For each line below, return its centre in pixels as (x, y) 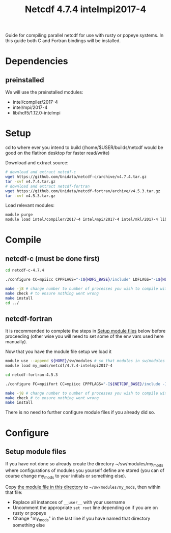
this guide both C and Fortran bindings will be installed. (63, 41)
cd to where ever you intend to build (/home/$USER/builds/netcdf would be (84, 147)
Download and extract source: (37, 163)
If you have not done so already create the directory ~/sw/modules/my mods (84, 465)
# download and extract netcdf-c (41, 172)
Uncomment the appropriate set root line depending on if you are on (85, 508)
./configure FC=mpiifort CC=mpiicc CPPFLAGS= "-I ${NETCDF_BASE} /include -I (86, 384)
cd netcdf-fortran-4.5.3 (32, 375)
